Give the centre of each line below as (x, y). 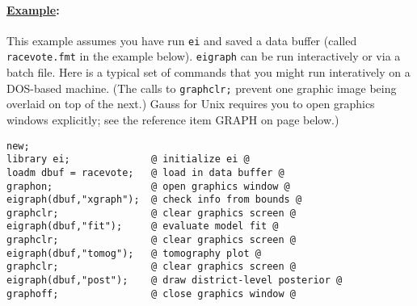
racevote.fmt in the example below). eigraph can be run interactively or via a (204, 56)
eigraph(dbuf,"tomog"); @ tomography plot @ (134, 253)
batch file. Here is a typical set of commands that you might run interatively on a (208, 72)
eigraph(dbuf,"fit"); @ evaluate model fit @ (143, 226)
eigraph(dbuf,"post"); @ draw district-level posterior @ (175, 281)
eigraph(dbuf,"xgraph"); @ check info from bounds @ (154, 200)
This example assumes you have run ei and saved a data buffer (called (182, 40)
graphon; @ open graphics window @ (148, 186)
